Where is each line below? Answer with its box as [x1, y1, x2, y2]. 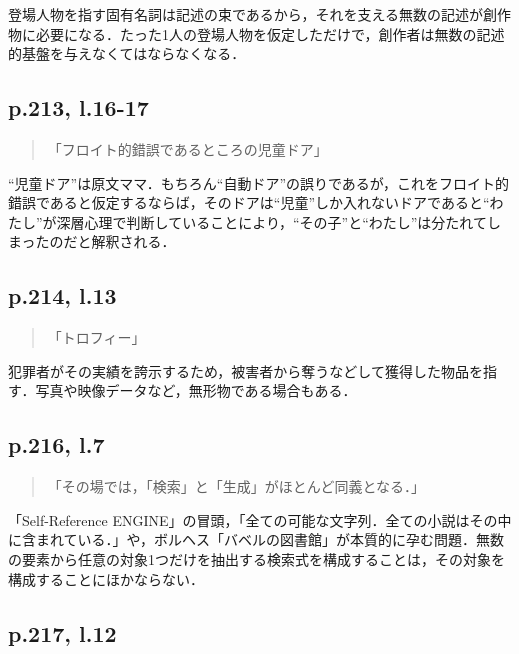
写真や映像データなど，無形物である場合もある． [35, 380, 357, 401]
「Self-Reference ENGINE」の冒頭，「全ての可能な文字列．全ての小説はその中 [8, 509, 512, 530]
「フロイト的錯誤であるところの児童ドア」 [47, 138, 328, 159]
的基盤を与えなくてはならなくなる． [8, 43, 246, 64]
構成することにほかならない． [8, 568, 204, 589]
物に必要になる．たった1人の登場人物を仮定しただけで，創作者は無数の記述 [8, 23, 505, 44]
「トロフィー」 [47, 327, 146, 348]
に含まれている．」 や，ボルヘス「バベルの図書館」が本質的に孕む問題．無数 [8, 529, 505, 550]
